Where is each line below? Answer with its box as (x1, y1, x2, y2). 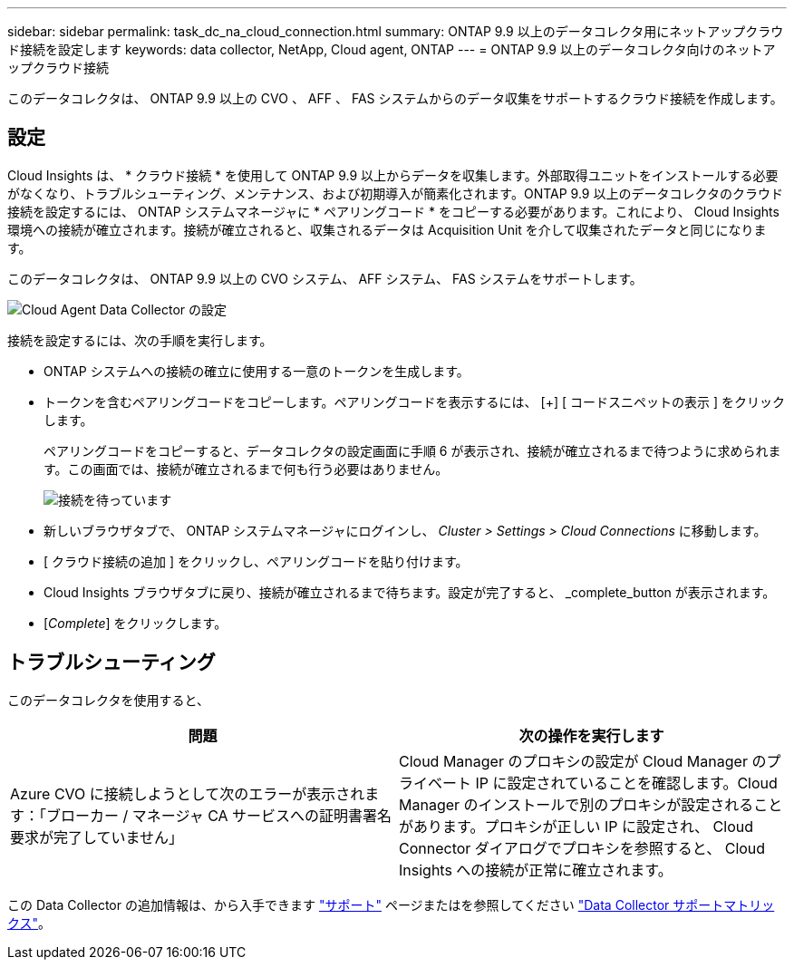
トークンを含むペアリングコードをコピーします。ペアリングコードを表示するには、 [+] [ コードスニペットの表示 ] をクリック (44, 393, 785, 410)
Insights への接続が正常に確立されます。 (399, 860, 673, 879)
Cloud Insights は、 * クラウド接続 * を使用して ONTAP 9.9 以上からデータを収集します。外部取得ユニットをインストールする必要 (7, 167, 779, 183)
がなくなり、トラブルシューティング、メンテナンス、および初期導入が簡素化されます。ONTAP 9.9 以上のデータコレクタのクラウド (7, 185, 783, 201)
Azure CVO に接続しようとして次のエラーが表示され (10, 784, 365, 803)
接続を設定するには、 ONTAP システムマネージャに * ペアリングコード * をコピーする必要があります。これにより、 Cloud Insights (7, 203, 779, 219)
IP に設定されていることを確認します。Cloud (475, 773, 778, 792)
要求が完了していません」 (10, 827, 184, 846)
